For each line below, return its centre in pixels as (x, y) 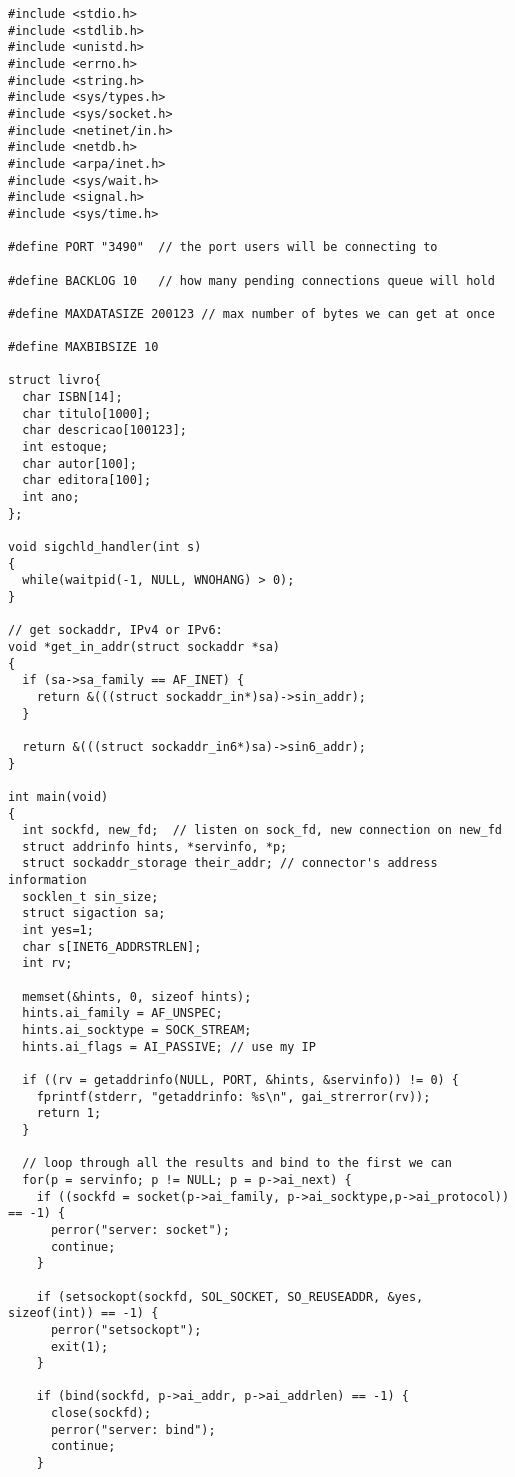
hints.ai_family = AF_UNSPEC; (122, 1013)
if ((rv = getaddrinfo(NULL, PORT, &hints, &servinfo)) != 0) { (241, 1080)
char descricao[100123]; (104, 430)
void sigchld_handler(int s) (105, 547)
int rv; (47, 963)
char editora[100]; (87, 480)
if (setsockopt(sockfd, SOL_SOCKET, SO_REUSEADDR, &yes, (230, 1296)
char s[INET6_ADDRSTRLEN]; (112, 946)
